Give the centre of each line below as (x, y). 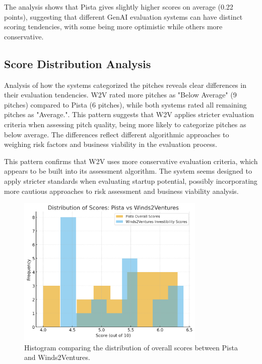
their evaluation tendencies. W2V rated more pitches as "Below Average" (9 (120, 95)
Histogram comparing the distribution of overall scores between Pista (131, 347)
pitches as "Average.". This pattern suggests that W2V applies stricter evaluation (129, 114)
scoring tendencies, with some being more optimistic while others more (113, 27)
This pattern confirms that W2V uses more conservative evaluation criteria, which (131, 161)
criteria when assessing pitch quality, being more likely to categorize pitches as (125, 124)
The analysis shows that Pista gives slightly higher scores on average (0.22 (119, 7)
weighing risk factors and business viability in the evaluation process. (111, 144)
